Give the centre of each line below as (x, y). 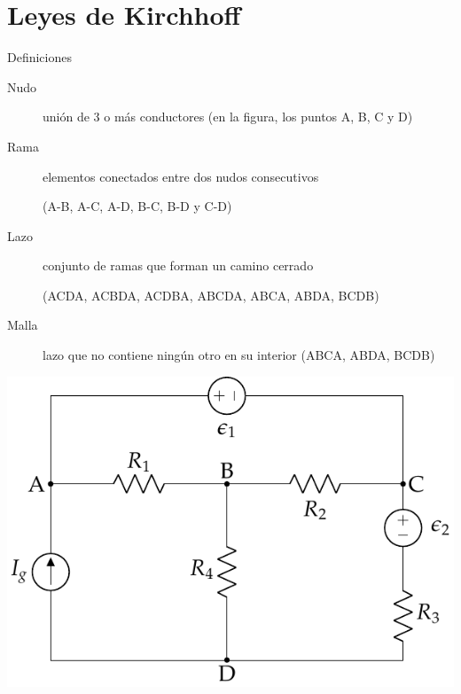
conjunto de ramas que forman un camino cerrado (178, 265)
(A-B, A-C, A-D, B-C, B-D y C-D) (137, 206)
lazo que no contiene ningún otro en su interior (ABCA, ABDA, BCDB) (239, 355)
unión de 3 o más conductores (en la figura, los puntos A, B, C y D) (228, 117)
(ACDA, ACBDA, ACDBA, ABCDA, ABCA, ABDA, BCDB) (211, 295)
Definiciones (39, 57)
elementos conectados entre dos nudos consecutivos (181, 176)
